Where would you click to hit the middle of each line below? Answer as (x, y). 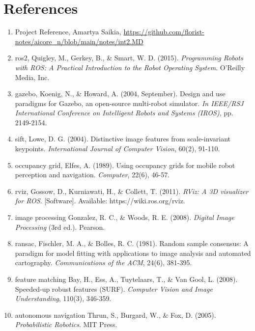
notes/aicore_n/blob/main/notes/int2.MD (79, 41)
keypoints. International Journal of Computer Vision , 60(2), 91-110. (117, 149)
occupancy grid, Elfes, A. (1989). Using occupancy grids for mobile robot (125, 165)
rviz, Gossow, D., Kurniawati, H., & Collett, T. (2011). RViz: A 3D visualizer (132, 191)
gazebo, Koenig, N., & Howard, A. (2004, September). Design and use (120, 94)
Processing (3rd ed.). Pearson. (60, 227)
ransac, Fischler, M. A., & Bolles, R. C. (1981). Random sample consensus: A (132, 243)
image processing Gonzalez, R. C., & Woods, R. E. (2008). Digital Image (125, 217)
